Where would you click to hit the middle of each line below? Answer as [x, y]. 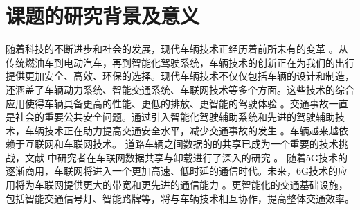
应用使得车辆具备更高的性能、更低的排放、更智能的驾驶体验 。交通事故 [167, 103]
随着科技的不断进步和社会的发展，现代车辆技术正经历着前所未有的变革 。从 [177, 49]
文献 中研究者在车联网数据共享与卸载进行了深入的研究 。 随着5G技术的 [186, 157]
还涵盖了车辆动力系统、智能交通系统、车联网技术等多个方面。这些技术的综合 [180, 89]
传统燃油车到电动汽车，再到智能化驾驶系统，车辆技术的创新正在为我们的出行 [180, 62]
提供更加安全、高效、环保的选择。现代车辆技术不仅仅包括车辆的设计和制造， [180, 76]
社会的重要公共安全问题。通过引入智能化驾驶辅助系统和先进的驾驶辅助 [175, 117]
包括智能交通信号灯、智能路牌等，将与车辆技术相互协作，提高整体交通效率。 [180, 198]
